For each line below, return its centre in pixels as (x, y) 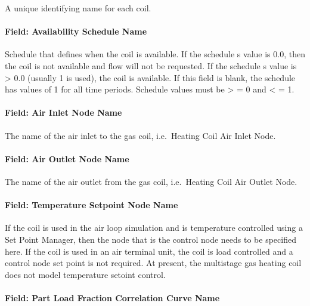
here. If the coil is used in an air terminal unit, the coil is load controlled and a (149, 251)
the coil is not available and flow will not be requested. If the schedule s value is (151, 65)
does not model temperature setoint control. (85, 274)
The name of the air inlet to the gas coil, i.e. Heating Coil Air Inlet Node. (140, 135)
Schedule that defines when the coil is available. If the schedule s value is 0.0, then (155, 54)
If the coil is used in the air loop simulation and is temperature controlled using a (154, 228)
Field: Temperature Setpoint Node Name (92, 205)
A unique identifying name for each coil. (78, 8)
